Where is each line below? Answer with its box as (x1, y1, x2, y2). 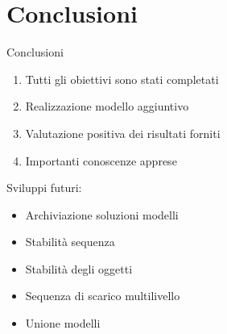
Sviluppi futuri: (6, 179, 82, 196)
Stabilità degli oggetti (25, 260, 133, 277)
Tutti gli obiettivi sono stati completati (25, 70, 219, 87)
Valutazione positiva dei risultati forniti (25, 124, 221, 141)
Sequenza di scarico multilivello (25, 287, 180, 304)
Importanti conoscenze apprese (25, 152, 177, 169)
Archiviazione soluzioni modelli (25, 206, 179, 223)
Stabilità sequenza (25, 233, 115, 250)
